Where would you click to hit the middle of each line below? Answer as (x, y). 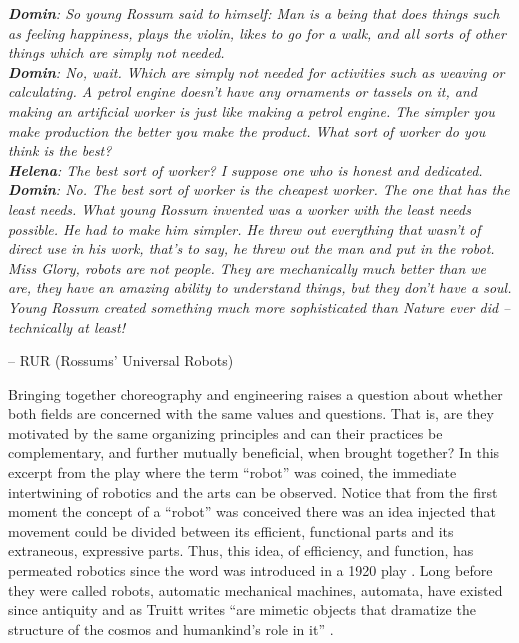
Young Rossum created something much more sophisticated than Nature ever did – (259, 306)
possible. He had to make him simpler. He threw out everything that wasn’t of (244, 228)
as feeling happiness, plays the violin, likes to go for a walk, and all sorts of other (257, 32)
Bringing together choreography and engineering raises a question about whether (255, 393)
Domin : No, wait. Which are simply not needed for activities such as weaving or (256, 71)
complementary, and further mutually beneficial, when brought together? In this (254, 452)
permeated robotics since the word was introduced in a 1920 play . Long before (250, 570)
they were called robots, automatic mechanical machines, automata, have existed (255, 589)
